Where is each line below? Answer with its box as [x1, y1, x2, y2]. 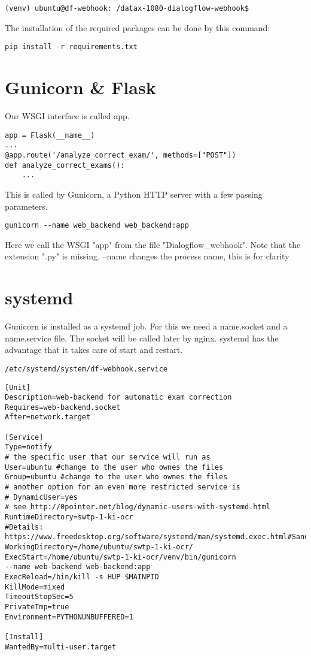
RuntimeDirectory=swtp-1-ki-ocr [5, 513, 133, 522]
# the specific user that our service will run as [5, 453, 211, 462]
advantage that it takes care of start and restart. [5, 343, 183, 356]
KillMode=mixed [5, 582, 65, 591]
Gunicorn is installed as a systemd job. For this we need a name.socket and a [5, 320, 288, 332]
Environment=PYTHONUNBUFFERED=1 [5, 612, 133, 621]
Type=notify [5, 443, 52, 452]
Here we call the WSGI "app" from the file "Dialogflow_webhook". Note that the [5, 238, 301, 250]
